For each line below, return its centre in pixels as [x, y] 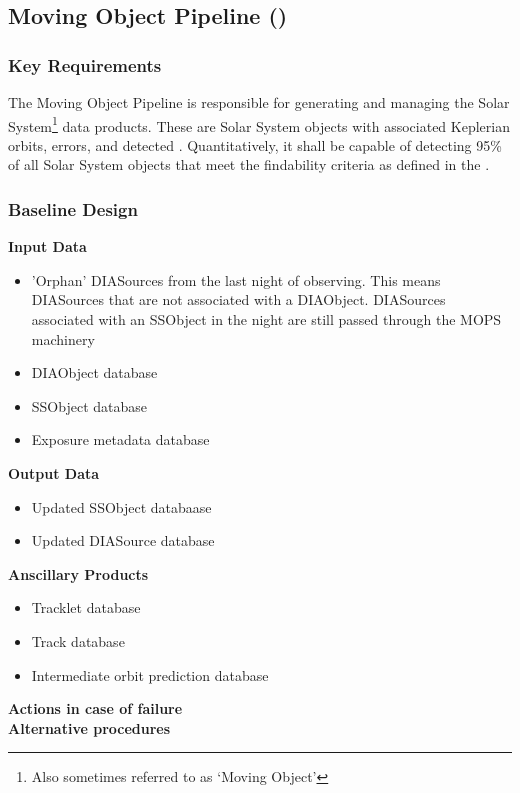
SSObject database [89, 405]
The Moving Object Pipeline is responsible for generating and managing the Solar [259, 102]
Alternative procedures [89, 727]
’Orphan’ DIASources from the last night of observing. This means [236, 279]
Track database [78, 640]
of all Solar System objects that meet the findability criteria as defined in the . [249, 164]
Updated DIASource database [123, 540]
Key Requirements [85, 64]
